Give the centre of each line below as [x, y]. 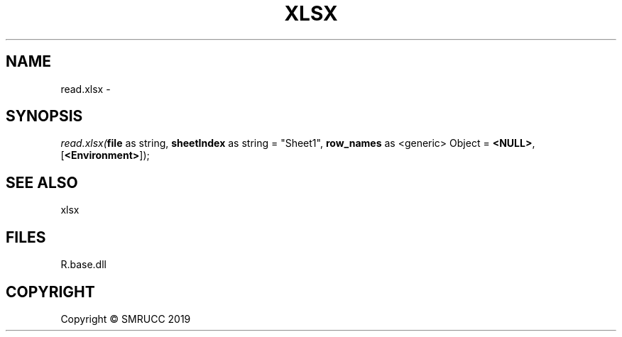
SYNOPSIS [44, 116]
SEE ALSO [42, 182]
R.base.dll [83, 265]
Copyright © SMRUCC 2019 [126, 319]
